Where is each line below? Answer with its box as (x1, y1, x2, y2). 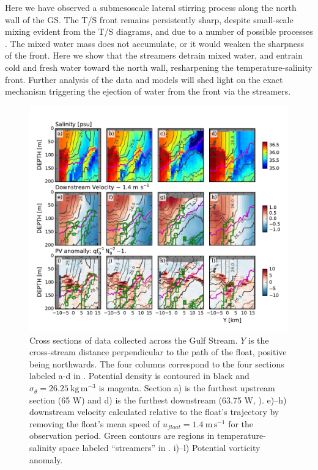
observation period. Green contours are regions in (29, 429, 215, 442)
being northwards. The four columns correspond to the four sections (29, 357, 284, 370)
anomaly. (29, 453, 63, 466)
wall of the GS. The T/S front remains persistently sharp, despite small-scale (5, 13, 294, 26)
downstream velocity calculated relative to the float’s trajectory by (29, 405, 279, 418)
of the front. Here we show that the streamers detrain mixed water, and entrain (5, 49, 303, 62)
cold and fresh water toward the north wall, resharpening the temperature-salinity (5, 60, 312, 73)
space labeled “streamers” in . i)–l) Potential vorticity (59, 441, 261, 454)
